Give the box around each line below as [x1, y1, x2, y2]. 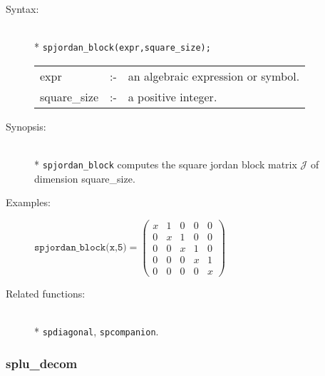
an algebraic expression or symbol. [128, 67, 300, 84]
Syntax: [6, 1, 39, 16]
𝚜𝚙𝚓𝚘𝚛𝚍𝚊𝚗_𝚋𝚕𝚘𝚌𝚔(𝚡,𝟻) [34, 243, 127, 253]
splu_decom [6, 354, 78, 372]
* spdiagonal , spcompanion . [34, 324, 159, 339]
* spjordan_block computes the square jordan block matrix [34, 157, 297, 172]
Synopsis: [6, 118, 46, 133]
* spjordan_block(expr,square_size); [34, 39, 211, 54]
